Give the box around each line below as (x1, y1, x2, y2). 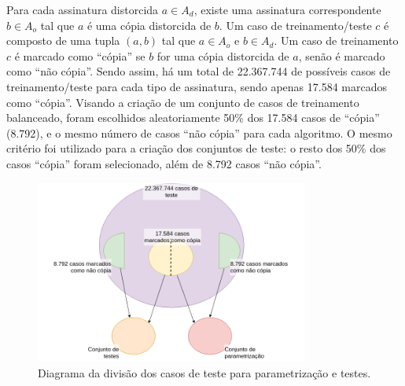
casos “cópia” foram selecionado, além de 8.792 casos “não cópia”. (6, 155, 322, 171)
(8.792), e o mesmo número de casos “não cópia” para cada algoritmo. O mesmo (6, 124, 392, 141)
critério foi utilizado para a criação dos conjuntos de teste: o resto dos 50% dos (6, 140, 386, 156)
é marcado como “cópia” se (14, 47, 145, 64)
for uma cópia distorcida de (156, 47, 289, 64)
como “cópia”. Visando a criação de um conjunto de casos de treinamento (6, 94, 359, 110)
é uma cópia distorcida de (87, 17, 212, 33)
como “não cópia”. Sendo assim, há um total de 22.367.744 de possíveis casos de (6, 63, 391, 79)
